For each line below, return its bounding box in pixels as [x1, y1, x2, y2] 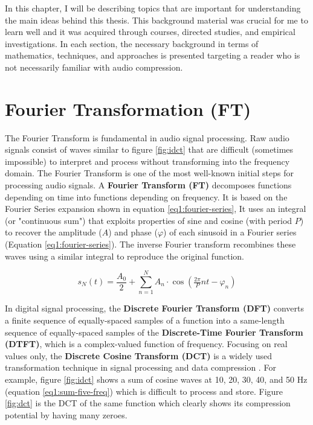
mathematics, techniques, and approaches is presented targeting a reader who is [5, 49, 300, 62]
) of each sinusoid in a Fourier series [163, 226, 297, 238]
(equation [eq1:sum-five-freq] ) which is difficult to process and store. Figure [5, 385, 283, 397]
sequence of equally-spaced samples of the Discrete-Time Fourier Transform [5, 325, 303, 338]
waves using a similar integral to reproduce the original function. [5, 249, 244, 262]
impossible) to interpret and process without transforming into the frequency [5, 155, 290, 167]
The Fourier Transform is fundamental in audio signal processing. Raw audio [5, 131, 289, 144]
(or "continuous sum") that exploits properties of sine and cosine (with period [5, 214, 292, 226]
